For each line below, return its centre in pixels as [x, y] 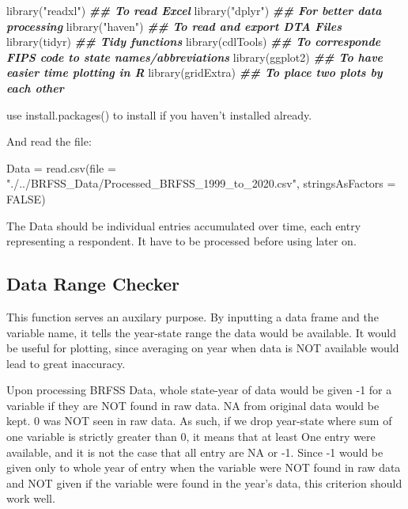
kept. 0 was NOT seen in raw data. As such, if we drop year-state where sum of [199, 421]
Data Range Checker [93, 284]
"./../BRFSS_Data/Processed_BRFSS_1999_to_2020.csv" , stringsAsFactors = [201, 183]
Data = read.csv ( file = [61, 167]
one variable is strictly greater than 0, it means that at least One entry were [191, 437]
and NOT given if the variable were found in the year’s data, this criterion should [204, 482]
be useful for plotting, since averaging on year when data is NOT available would [203, 348]
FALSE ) [26, 198]
